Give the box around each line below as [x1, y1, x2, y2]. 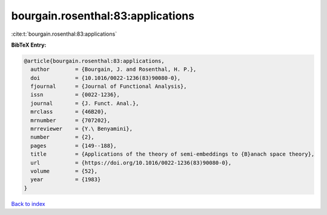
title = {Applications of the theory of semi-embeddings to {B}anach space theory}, [30, 151, 315, 157]
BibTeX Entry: [11, 41, 47, 48]
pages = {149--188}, [30, 142, 117, 149]
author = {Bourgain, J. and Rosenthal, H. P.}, [30, 66, 197, 73]
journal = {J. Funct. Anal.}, [30, 100, 139, 107]
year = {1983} [30, 176, 101, 183]
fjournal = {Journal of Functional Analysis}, [30, 83, 187, 90]
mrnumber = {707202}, [30, 117, 111, 124]
